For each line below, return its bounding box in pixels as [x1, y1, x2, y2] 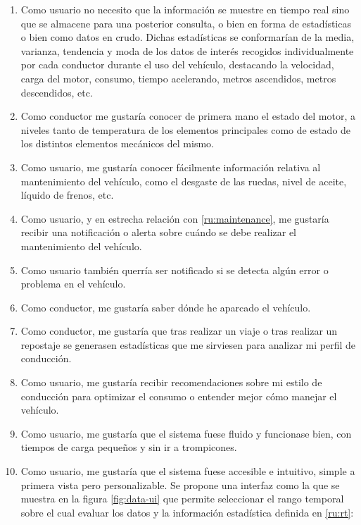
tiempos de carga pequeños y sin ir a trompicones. [20, 440, 237, 455]
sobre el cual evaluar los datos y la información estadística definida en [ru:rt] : [20, 505, 354, 519]
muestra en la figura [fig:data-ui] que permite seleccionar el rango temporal [20, 491, 344, 506]
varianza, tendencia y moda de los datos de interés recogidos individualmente [20, 43, 354, 58]
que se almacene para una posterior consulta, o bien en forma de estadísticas [20, 16, 351, 30]
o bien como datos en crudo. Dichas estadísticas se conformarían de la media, [20, 30, 355, 44]
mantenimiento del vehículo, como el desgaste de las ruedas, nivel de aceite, [20, 173, 347, 188]
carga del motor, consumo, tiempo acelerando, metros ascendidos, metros [20, 70, 336, 85]
